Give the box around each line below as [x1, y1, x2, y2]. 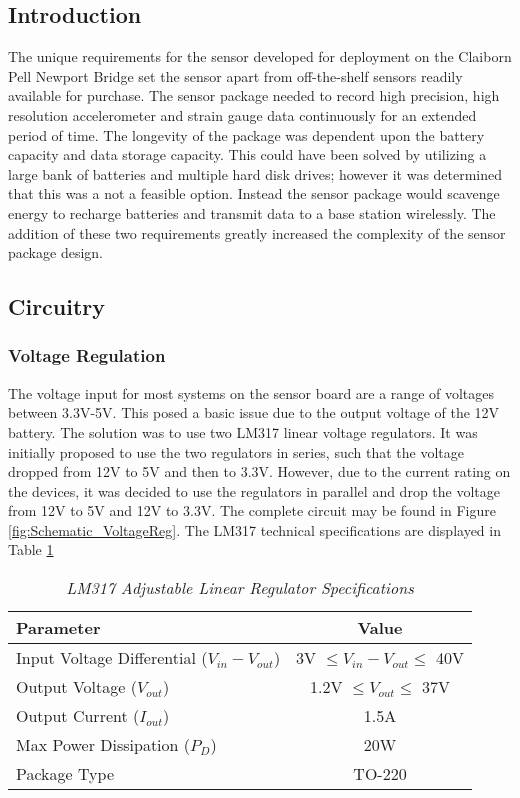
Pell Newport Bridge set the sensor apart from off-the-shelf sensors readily [8, 65, 463, 86]
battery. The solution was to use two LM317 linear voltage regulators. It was [8, 421, 478, 442]
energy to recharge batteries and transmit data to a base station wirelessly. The [8, 202, 496, 223]
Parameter [16, 616, 101, 640]
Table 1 [8, 539, 54, 560]
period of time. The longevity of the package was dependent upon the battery [8, 124, 485, 145]
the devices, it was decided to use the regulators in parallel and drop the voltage [8, 480, 500, 501]
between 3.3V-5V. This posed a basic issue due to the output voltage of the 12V [8, 402, 500, 423]
